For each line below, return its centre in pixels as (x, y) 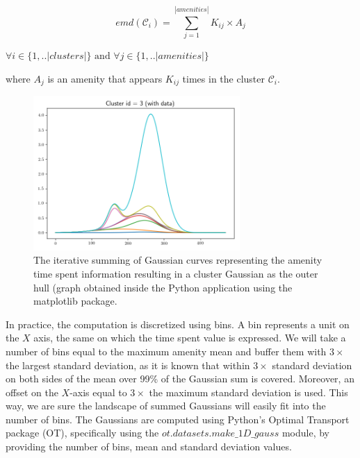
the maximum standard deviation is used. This (248, 392)
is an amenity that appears (105, 78)
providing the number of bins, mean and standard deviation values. (149, 447)
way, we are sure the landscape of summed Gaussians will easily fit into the (166, 406)
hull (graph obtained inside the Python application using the (163, 287)
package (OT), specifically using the (82, 433)
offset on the (32, 392)
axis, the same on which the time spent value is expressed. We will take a (190, 338)
